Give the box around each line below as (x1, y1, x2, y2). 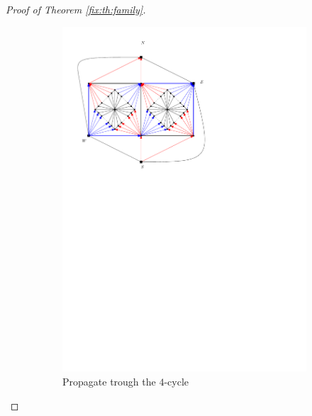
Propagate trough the (62, 373, 156, 388)
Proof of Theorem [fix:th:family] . (6, 2, 146, 16)
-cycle (164, 373, 189, 388)
